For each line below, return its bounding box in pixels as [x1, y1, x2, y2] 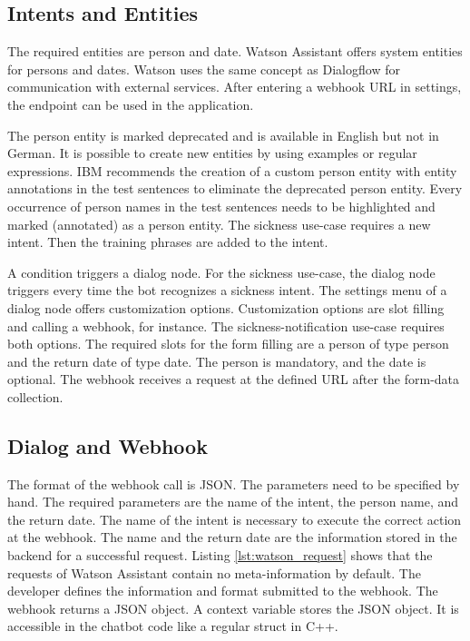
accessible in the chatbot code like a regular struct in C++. [7, 616, 338, 636]
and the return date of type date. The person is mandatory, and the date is [7, 351, 426, 370]
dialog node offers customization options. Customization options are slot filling [7, 298, 445, 317]
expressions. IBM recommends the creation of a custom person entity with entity [7, 161, 457, 180]
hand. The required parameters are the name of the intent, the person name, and [7, 492, 458, 511]
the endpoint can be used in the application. [7, 94, 254, 113]
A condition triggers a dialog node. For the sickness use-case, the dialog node [7, 262, 436, 281]
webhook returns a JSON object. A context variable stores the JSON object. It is [7, 598, 459, 617]
